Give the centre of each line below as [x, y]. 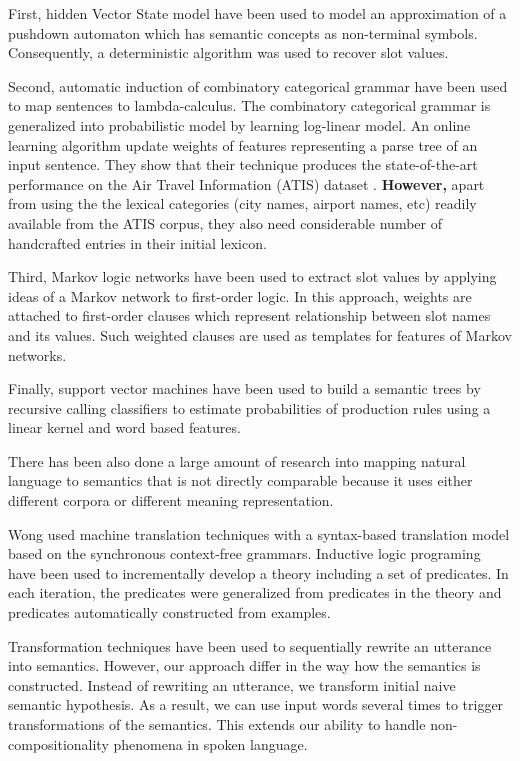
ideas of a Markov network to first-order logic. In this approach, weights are [240, 295]
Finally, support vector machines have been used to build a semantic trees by [244, 388]
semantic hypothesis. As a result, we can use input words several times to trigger [256, 704]
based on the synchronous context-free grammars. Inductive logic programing [244, 553]
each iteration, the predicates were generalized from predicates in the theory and [255, 592]
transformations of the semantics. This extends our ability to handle [217, 724]
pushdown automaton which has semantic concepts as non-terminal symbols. [243, 32]
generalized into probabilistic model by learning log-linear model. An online [239, 124]
